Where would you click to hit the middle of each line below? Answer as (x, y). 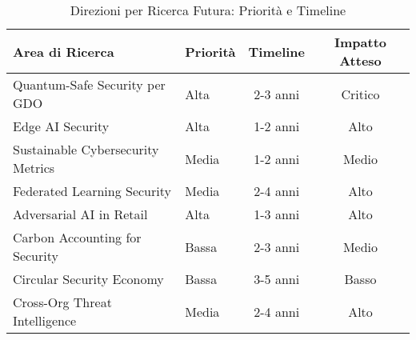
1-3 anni (277, 214)
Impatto (360, 42)
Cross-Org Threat (62, 302)
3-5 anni (277, 279)
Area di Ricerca (64, 51)
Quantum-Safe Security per (89, 84)
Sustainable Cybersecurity (86, 149)
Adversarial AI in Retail (80, 214)
